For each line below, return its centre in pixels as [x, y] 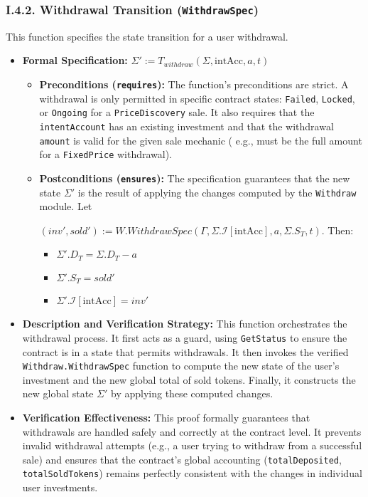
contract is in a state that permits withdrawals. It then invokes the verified [185, 351]
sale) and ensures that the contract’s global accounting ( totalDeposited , [182, 459]
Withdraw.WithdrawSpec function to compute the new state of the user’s [181, 366]
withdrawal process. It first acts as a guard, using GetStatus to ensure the [185, 337]
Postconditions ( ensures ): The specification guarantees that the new [195, 178]
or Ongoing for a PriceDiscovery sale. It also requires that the [177, 112]
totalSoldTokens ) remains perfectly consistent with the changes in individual [192, 473]
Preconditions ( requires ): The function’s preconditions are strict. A [194, 84]
